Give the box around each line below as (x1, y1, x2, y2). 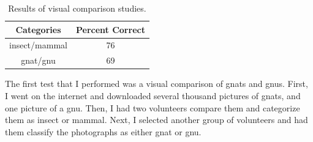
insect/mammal (9, 39, 67, 51)
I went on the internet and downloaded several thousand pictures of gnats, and (5, 89, 301, 102)
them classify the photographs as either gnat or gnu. (5, 125, 202, 138)
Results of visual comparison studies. (8, 2, 146, 14)
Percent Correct (75, 23, 145, 35)
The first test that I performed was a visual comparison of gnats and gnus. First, (5, 77, 308, 90)
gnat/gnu (21, 54, 56, 67)
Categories (15, 23, 61, 35)
